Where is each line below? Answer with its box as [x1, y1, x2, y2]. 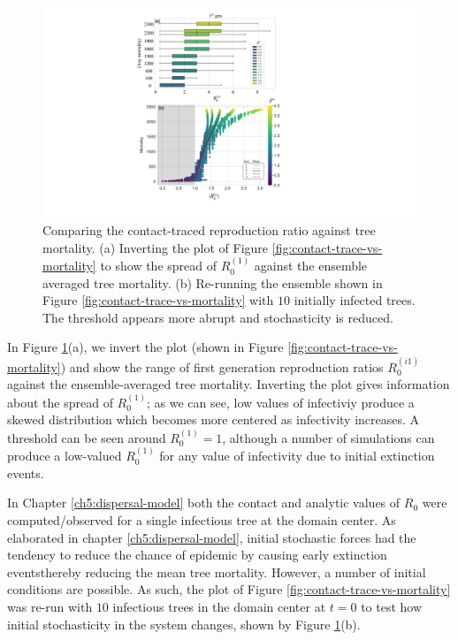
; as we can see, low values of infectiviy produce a [147, 392, 415, 411]
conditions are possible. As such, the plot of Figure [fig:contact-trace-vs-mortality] [7, 580, 451, 598]
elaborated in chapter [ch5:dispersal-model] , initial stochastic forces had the [7, 528, 416, 546]
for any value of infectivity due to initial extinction [159, 446, 435, 465]
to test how [361, 598, 423, 616]
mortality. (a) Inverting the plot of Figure [42, 238, 269, 256]
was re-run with [7, 598, 93, 616]
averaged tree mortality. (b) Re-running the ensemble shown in [42, 273, 383, 292]
